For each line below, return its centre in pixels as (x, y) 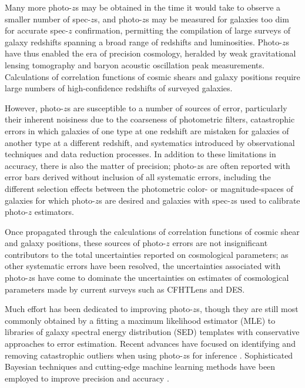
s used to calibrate (267, 200)
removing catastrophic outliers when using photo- (94, 355)
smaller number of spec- (48, 19)
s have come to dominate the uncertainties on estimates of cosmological (160, 278)
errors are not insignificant (220, 243)
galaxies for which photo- (50, 200)
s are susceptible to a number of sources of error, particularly (177, 107)
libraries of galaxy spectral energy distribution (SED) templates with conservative (152, 332)
